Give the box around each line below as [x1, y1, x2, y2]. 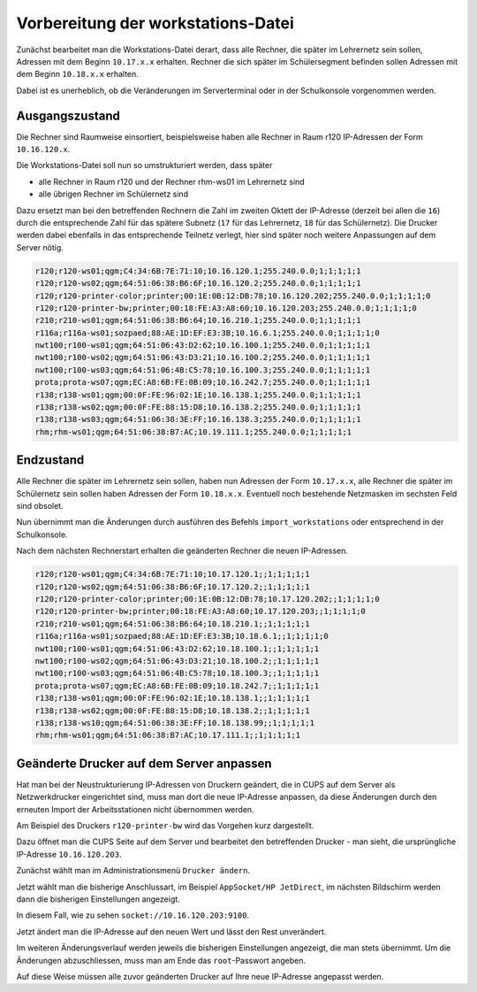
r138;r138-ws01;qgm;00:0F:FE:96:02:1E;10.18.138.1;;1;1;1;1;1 [34, 693, 310, 704]
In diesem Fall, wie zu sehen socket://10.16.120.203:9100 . [16, 910, 250, 920]
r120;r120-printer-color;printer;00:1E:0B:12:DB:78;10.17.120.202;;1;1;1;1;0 [34, 594, 380, 604]
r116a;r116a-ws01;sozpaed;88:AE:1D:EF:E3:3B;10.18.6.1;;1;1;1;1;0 [34, 631, 329, 642]
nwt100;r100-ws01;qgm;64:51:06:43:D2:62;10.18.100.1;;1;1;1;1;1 [34, 643, 320, 654]
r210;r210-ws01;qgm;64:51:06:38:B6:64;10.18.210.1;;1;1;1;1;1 [34, 619, 310, 628]
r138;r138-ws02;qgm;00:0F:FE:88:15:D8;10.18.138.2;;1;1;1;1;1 [34, 705, 310, 716]
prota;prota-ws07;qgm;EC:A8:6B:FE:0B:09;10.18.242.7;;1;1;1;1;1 [34, 681, 320, 690]
